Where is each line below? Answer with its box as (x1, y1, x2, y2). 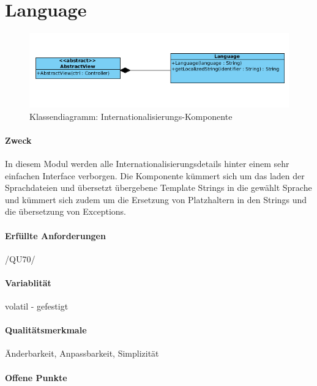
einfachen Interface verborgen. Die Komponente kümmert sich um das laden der (5, 169, 305, 182)
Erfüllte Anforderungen (5, 229, 106, 242)
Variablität (5, 276, 51, 289)
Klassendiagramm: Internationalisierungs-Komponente (29, 109, 233, 122)
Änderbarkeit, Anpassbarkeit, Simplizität (5, 347, 159, 360)
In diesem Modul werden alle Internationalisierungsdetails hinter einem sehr (5, 157, 289, 169)
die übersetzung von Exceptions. (5, 205, 126, 218)
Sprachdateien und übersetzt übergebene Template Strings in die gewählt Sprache (5, 181, 312, 194)
